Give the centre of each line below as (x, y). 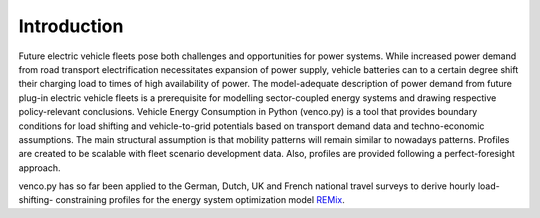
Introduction (71, 26)
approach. (39, 167)
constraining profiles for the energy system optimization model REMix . (200, 200)
